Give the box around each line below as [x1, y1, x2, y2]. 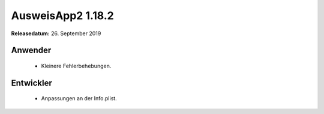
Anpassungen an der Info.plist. [41, 95, 117, 102]
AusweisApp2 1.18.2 [11, 9, 114, 22]
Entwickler [11, 78, 52, 88]
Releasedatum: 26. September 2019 [11, 30, 101, 37]
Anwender [11, 45, 52, 56]
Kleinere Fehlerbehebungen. [41, 62, 112, 69]
